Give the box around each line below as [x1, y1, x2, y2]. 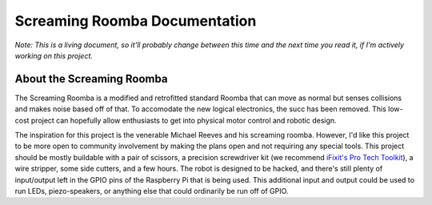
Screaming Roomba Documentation [14, 12, 257, 30]
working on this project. [14, 50, 94, 60]
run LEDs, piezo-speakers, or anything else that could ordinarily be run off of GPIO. [14, 186, 289, 195]
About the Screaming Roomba [14, 72, 168, 86]
